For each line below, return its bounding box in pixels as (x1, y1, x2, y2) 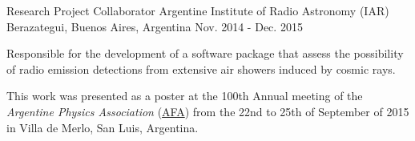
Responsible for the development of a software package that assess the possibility (6, 45, 404, 62)
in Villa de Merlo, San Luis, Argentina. (6, 119, 199, 135)
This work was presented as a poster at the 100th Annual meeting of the (6, 87, 363, 104)
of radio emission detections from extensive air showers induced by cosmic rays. (6, 60, 396, 77)
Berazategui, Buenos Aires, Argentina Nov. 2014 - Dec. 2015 (6, 18, 303, 34)
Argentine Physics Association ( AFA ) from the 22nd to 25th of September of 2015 (6, 103, 409, 119)
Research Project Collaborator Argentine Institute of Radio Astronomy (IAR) (6, 2, 389, 18)
